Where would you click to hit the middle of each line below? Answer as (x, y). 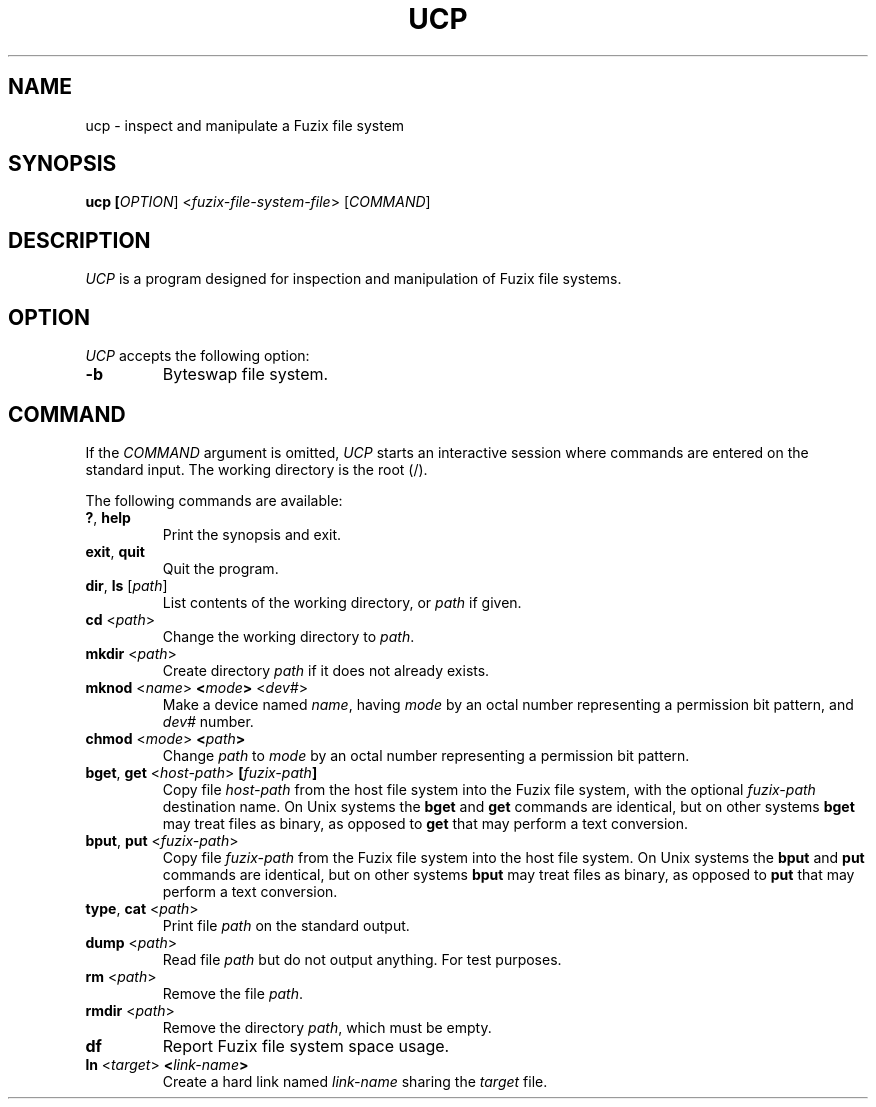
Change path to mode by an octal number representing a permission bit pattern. (426, 755)
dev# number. (208, 721)
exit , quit (115, 551)
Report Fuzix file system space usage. (306, 1045)
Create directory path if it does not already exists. (326, 670)
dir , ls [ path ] (126, 585)
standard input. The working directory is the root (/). (256, 469)
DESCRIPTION (79, 240)
